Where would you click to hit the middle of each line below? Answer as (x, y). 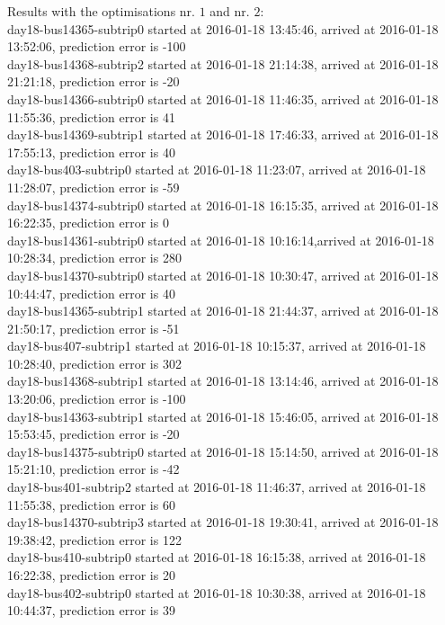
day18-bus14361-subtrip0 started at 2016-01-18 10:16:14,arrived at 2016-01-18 (221, 240)
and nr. (230, 11)
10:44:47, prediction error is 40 (91, 293)
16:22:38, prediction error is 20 (91, 575)
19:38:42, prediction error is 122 (94, 539)
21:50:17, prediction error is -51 (93, 328)
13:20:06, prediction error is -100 (97, 399)
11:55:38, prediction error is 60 (91, 504)
